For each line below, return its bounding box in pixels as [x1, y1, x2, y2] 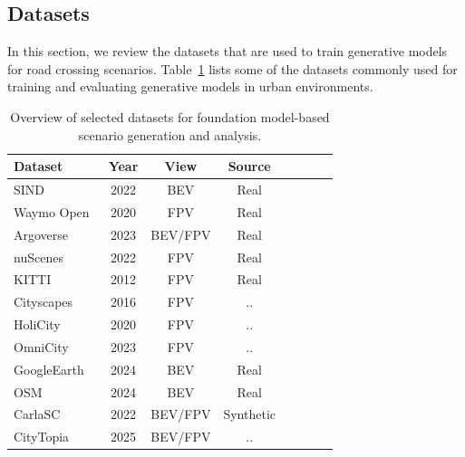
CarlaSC [14, 405, 61, 424]
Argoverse [14, 224, 69, 243]
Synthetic [223, 405, 276, 424]
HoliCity [14, 315, 61, 334]
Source [228, 157, 271, 176]
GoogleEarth [14, 359, 84, 378]
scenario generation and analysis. [78, 125, 262, 144]
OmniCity [14, 337, 69, 356]
